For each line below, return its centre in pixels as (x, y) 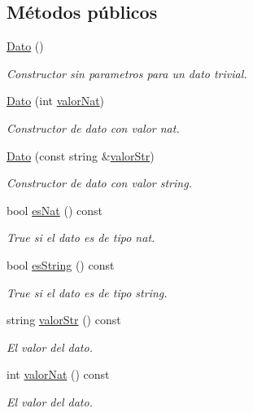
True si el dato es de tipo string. (87, 292)
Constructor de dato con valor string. (99, 183)
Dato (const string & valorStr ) (81, 155)
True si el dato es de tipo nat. (81, 237)
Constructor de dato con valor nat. (93, 127)
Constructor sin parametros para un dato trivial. (127, 73)
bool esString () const (61, 264)
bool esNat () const (55, 210)
